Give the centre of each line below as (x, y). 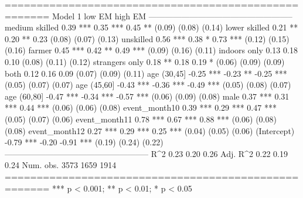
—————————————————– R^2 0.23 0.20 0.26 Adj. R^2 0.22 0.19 (146, 153)
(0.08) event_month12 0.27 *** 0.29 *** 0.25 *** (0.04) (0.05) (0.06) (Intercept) (150, 130)
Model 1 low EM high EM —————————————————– (172, 16)
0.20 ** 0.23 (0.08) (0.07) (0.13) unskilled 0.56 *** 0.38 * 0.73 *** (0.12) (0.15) (147, 38)
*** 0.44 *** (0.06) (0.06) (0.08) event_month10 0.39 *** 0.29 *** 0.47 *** (141, 107)
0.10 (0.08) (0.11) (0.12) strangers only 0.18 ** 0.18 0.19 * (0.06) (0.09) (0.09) (145, 61)
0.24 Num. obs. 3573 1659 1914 (61, 165)
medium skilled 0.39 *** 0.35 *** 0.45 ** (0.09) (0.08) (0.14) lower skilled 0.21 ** (151, 27)
